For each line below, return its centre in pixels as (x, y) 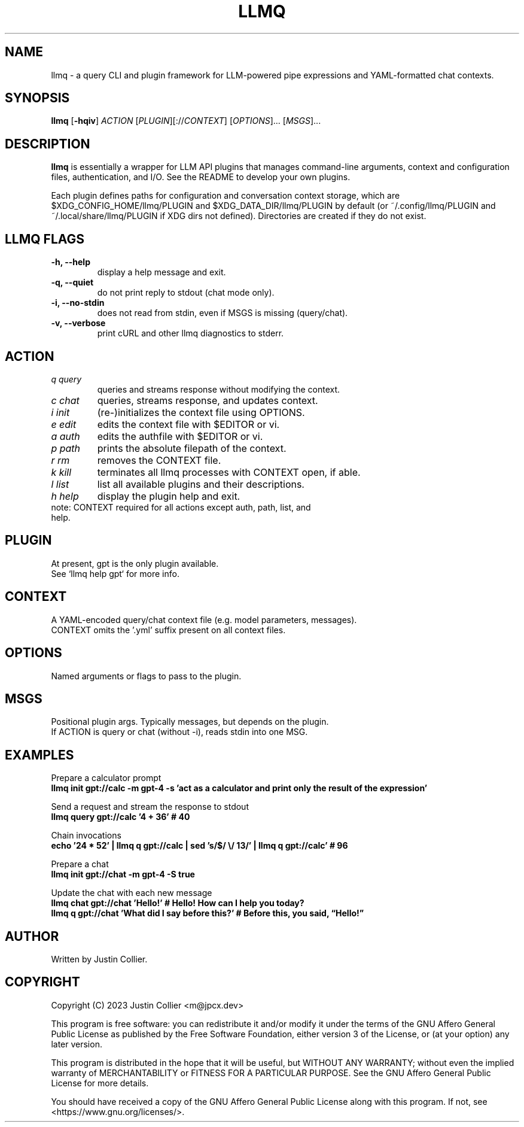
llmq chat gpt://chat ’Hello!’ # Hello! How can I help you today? (178, 903)
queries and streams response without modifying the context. (219, 389)
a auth (65, 436)
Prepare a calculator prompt (106, 778)
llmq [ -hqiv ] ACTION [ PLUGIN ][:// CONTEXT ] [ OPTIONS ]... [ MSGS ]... (186, 121)
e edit (64, 424)
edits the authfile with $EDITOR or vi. (180, 436)
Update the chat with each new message (132, 893)
